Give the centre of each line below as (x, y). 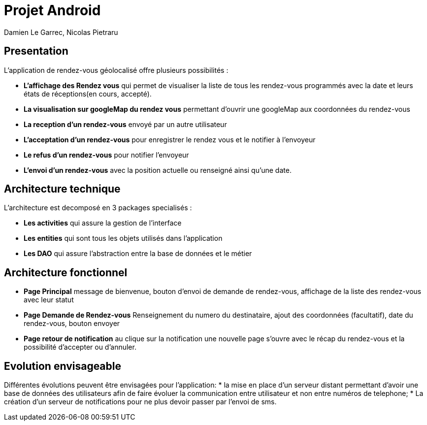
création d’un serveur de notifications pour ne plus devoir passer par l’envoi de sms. (140, 402)
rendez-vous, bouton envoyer (72, 324)
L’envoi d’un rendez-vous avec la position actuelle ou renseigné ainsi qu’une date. (158, 170)
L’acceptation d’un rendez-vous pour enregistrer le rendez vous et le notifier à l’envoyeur (170, 139)
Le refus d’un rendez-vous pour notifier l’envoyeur (106, 155)
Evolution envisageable (63, 366)
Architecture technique (62, 189)
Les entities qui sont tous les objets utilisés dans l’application (123, 238)
